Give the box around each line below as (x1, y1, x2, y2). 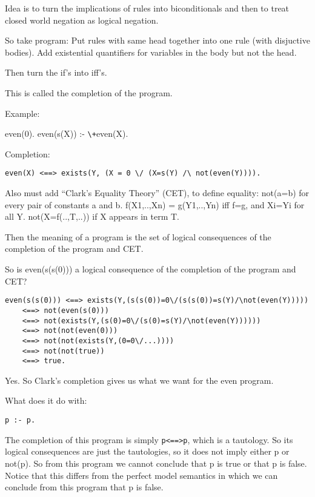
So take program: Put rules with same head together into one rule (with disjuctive (5, 34, 310, 47)
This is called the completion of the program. (5, 86, 173, 99)
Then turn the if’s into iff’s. (5, 66, 107, 79)
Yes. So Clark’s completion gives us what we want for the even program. (5, 374, 274, 386)
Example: (5, 107, 40, 119)
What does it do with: (5, 394, 87, 407)
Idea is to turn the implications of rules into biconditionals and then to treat (5, 2, 290, 14)
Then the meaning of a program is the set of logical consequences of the (5, 230, 271, 243)
